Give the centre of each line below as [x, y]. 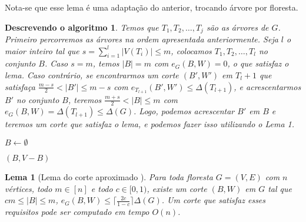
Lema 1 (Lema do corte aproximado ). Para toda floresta [109, 177]
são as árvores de [237, 27]
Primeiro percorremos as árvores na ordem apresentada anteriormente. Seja [142, 39]
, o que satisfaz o [258, 63]
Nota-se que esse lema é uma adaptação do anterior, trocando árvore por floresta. [152, 7]
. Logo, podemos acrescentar [184, 111]
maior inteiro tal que [42, 50]
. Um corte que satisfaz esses [214, 200]
